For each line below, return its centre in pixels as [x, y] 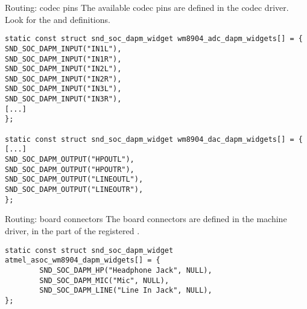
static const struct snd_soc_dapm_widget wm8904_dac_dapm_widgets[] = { [154, 139]
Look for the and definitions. [58, 19]
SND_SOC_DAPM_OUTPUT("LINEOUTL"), [74, 180]
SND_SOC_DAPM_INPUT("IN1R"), [63, 59]
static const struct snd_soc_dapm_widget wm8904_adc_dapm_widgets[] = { [154, 39]
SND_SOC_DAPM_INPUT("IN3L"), [63, 89]
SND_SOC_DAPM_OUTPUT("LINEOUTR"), [74, 190]
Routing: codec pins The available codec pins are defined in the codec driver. [147, 7]
